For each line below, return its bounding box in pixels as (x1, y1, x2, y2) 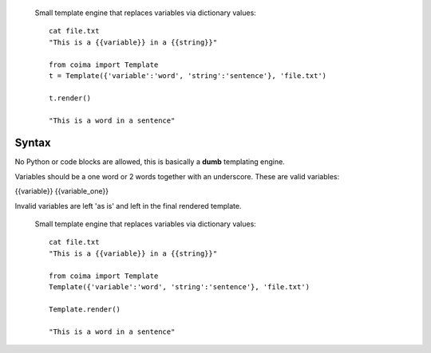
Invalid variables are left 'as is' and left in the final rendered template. (14, 201, 242, 210)
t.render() (49, 93, 92, 103)
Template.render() (49, 304, 121, 314)
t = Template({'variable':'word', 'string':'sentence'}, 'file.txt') (49, 71, 327, 80)
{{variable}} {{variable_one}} (14, 186, 109, 196)
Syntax (14, 136, 51, 150)
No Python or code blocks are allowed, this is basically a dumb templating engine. (14, 157, 285, 167)
